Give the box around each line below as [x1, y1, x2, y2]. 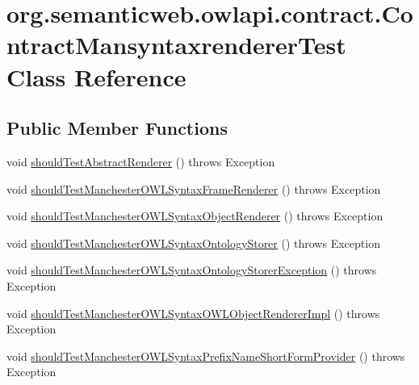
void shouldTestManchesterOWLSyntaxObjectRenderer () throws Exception [6, 207, 383, 224]
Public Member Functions [6, 115, 228, 140]
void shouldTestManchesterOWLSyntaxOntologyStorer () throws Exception [6, 234, 380, 251]
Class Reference [6, 60, 186, 93]
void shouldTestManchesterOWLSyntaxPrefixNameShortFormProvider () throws [6, 347, 405, 364]
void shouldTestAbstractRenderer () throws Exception [6, 153, 275, 169]
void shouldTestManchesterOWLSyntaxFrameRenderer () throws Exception [6, 180, 381, 197]
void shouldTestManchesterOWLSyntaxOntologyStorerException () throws [6, 262, 377, 278]
